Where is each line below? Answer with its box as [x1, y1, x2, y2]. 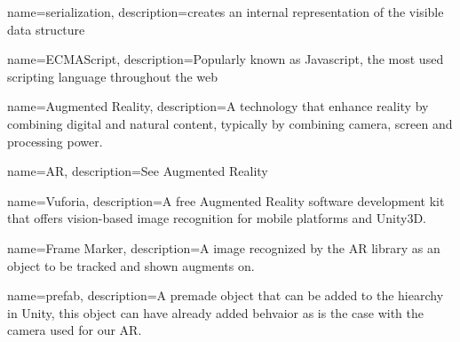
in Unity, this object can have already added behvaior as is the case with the [7, 303, 424, 322]
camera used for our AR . [7, 321, 142, 339]
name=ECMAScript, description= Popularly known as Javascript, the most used [7, 50, 444, 68]
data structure [7, 20, 85, 38]
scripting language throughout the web [7, 67, 218, 85]
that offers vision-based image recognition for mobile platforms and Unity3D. [7, 209, 427, 227]
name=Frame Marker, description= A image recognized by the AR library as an [7, 238, 440, 257]
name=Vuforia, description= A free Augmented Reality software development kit [7, 191, 445, 210]
